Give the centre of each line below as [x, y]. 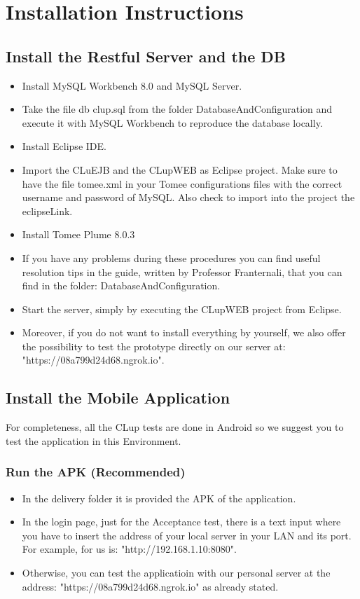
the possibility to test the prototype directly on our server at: [154, 346]
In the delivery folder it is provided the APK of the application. [159, 498]
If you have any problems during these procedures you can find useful [171, 257]
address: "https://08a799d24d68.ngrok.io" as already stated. [150, 586]
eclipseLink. [47, 211]
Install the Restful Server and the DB [146, 56]
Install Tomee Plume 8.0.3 [78, 234]
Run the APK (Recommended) [96, 472]
